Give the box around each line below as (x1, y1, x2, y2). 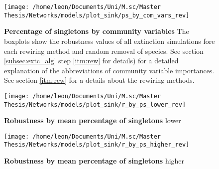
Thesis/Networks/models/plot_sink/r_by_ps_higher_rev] (4, 141, 190, 149)
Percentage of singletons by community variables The (4, 26, 189, 36)
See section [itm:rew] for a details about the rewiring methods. (4, 75, 195, 85)
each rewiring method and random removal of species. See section (4, 45, 204, 56)
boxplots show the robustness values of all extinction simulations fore (4, 35, 215, 46)
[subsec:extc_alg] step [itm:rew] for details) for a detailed (4, 55, 179, 66)
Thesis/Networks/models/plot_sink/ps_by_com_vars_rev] (4, 11, 190, 19)
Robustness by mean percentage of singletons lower (4, 115, 181, 126)
